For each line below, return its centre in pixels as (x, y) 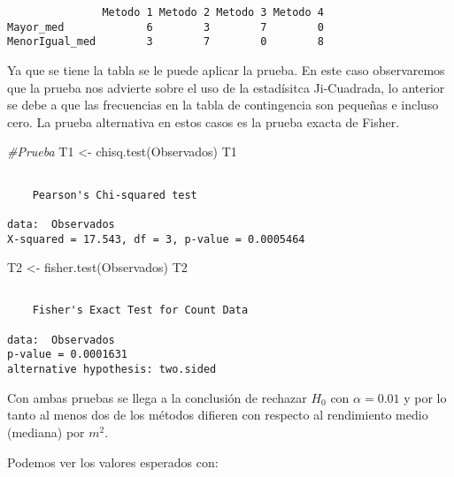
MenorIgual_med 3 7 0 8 (165, 42)
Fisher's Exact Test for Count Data (140, 310)
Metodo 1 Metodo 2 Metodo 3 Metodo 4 (213, 12)
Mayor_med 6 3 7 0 (165, 27)
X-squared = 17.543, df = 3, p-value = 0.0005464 (156, 239)
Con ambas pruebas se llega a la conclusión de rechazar (157, 397)
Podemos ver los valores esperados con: (113, 462)
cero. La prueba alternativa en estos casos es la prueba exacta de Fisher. (204, 121)
